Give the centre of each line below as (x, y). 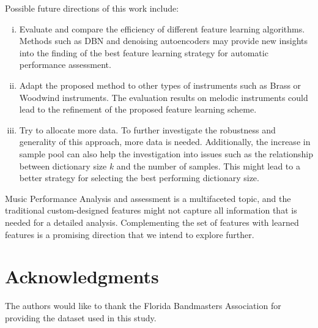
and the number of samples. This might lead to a (208, 166)
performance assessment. (65, 65)
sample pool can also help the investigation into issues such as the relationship (166, 153)
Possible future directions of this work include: (92, 8)
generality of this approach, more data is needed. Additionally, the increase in (165, 142)
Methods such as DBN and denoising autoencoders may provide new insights (163, 41)
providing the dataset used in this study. (81, 317)
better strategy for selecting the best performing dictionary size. (139, 178)
